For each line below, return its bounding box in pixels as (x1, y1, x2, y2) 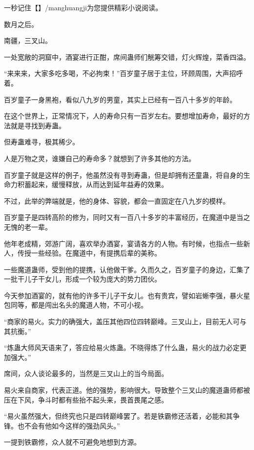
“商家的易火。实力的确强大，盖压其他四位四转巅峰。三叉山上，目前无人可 (4, 316, 240, 327)
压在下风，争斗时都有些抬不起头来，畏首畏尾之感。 (4, 394, 168, 404)
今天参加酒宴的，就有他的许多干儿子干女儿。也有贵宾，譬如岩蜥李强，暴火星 (4, 290, 250, 300)
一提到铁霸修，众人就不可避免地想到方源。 (4, 437, 141, 447)
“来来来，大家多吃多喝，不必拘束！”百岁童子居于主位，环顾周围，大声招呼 (4, 68, 243, 78)
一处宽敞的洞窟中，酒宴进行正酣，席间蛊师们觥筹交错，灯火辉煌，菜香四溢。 (4, 51, 250, 62)
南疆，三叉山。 (4, 35, 52, 46)
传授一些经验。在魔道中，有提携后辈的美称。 (17, 248, 161, 258)
